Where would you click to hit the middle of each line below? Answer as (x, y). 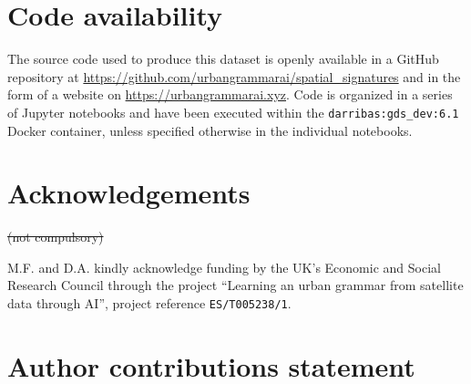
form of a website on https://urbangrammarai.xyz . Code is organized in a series (230, 94)
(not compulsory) (56, 237)
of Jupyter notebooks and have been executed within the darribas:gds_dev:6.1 (233, 112)
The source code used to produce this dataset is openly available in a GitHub (223, 59)
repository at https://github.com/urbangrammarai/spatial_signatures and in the (234, 76)
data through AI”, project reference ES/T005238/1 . (149, 303)
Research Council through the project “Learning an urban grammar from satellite (235, 285)
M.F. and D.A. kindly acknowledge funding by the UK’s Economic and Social (224, 267)
